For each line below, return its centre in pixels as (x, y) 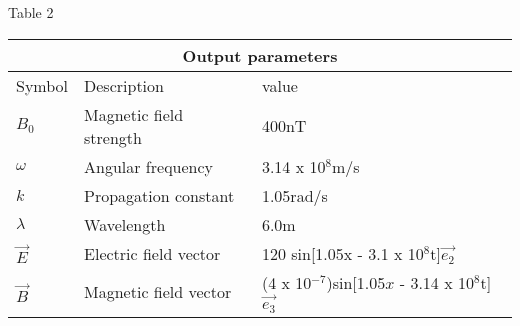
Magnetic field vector (158, 292)
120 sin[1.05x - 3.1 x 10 (342, 253)
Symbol (42, 85)
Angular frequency (149, 166)
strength (113, 137)
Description (124, 85)
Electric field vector (152, 253)
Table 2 (31, 12)
